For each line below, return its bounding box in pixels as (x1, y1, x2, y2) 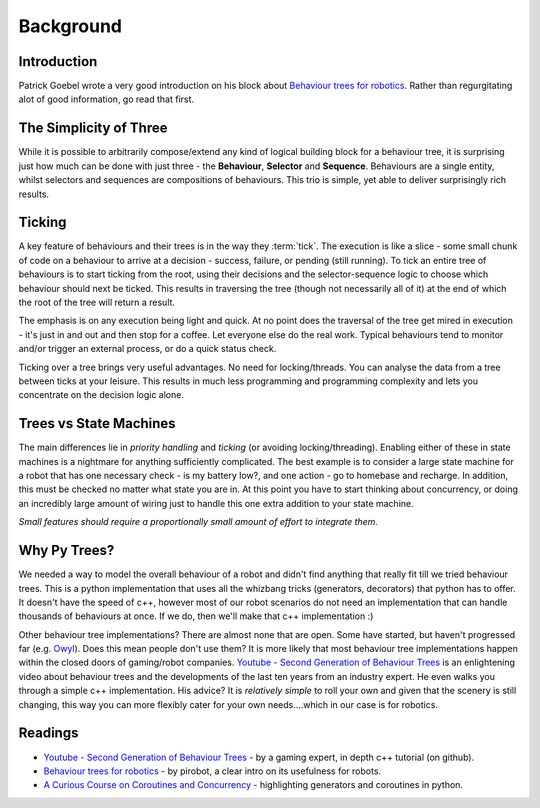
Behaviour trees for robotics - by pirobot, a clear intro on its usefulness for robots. (43, 765, 382, 777)
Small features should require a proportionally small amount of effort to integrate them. (18, 516, 379, 528)
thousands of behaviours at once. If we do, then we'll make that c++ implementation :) (18, 610, 374, 622)
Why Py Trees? (18, 542, 115, 559)
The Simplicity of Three (18, 120, 168, 137)
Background (18, 15, 122, 37)
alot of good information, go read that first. (18, 93, 195, 105)
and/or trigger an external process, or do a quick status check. (18, 343, 277, 355)
